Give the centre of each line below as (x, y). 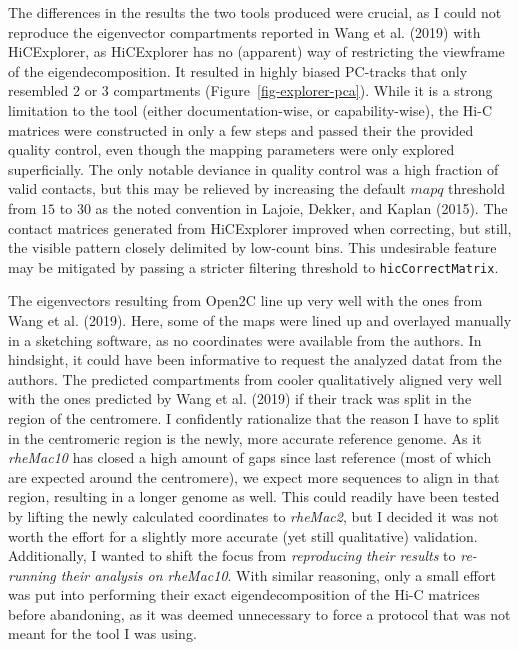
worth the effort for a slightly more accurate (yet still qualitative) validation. (243, 535)
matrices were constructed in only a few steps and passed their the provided (241, 129)
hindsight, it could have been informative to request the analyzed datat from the (255, 359)
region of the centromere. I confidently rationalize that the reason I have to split (254, 417)
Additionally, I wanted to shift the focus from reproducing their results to (232, 555)
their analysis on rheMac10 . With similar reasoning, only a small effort (278, 574)
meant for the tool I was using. (102, 633)
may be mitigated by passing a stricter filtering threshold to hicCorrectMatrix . (253, 266)
